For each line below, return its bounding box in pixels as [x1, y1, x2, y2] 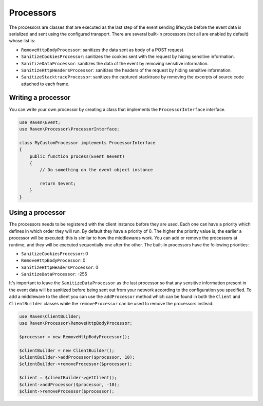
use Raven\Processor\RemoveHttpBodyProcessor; [19, 320, 132, 326]
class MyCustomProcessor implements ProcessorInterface [19, 140, 156, 146]
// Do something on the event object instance [39, 167, 153, 173]
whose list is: [9, 38, 36, 44]
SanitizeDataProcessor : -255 [21, 271, 88, 277]
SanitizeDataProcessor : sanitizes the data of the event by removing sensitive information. [21, 60, 209, 66]
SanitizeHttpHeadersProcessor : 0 [21, 264, 98, 270]
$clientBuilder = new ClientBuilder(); [19, 348, 114, 353]
